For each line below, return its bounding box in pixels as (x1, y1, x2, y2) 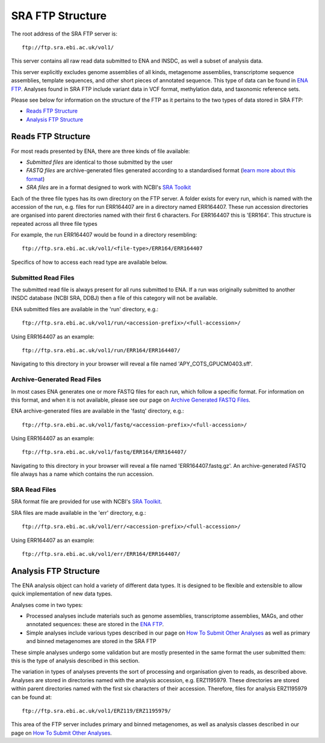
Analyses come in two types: (11, 601, 83, 608)
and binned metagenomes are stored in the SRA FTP (26, 638, 156, 645)
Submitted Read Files (11, 273, 75, 282)
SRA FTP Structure (11, 9, 107, 22)
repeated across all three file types (11, 220, 97, 227)
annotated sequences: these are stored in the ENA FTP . (26, 621, 164, 628)
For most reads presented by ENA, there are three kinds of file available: (11, 148, 190, 155)
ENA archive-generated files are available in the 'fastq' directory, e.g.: (11, 407, 184, 415)
